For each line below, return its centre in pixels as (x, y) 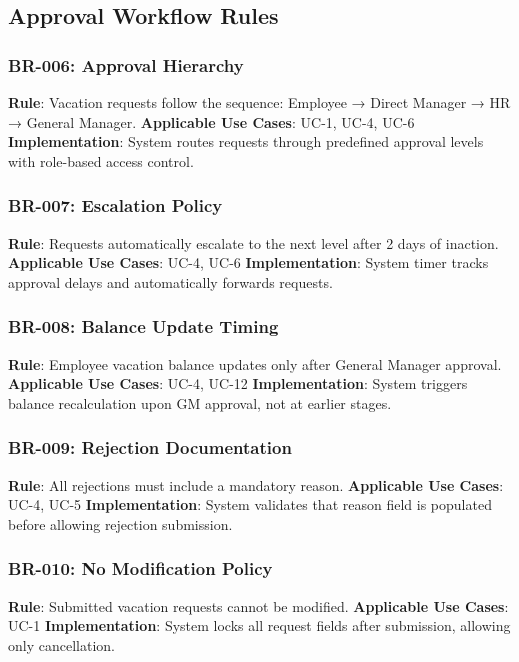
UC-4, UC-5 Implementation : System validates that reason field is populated (250, 504)
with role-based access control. (101, 160)
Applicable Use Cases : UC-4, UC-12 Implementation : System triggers (238, 383)
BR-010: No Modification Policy (140, 568)
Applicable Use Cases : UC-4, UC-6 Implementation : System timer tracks (248, 262)
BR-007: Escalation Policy (115, 205)
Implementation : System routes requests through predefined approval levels (246, 141)
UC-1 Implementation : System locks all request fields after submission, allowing (259, 625)
